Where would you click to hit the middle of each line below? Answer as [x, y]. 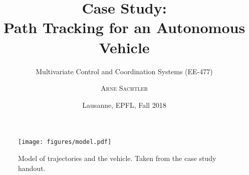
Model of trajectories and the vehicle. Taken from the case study [117, 158]
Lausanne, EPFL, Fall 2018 [124, 105]
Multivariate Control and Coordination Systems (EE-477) [124, 71]
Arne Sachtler [124, 88]
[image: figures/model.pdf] [65, 142]
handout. [32, 168]
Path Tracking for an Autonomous [124, 27]
